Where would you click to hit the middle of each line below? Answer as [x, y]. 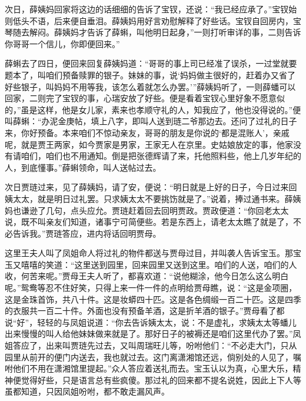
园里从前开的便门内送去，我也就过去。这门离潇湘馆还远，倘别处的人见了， [149, 357]
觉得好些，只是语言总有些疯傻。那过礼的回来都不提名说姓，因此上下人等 [161, 380]
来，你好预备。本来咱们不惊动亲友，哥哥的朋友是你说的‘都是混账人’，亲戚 [147, 132]
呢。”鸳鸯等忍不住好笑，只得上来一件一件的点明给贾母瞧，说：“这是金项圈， [151, 288]
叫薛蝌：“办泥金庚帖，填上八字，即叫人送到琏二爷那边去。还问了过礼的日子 [151, 121]
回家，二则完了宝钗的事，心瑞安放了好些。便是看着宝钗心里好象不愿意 [141, 98]
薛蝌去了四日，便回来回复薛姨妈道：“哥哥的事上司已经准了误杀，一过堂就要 [151, 63]
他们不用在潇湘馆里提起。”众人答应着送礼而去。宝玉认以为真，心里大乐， [153, 368]
